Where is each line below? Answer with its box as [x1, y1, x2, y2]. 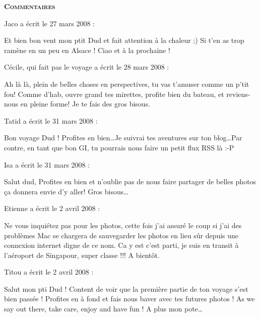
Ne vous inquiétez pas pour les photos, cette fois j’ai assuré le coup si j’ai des [4, 220, 242, 230]
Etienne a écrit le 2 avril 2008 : [4, 203, 100, 214]
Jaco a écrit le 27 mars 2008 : [4, 18, 95, 28]
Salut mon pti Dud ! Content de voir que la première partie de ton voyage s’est [4, 283, 248, 294]
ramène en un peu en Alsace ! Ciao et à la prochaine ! [4, 44, 170, 55]
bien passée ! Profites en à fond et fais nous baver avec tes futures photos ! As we [4, 293, 255, 304]
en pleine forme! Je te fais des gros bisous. [20, 98, 151, 109]
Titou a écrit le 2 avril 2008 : [4, 267, 94, 277]
